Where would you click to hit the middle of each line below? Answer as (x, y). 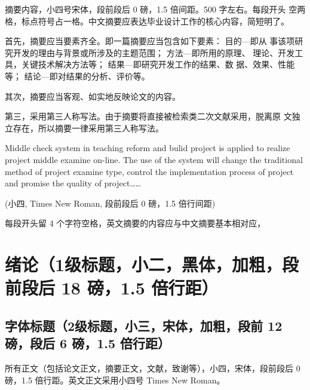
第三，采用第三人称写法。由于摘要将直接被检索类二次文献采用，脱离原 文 (148, 116)
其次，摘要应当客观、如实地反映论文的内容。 (93, 96)
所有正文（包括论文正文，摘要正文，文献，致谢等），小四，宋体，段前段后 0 (153, 368)
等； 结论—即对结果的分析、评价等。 (77, 76)
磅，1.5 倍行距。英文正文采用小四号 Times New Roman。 (115, 380)
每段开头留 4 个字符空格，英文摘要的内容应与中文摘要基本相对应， (135, 223)
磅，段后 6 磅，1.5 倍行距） (88, 343)
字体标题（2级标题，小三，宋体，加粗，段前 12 (144, 325)
